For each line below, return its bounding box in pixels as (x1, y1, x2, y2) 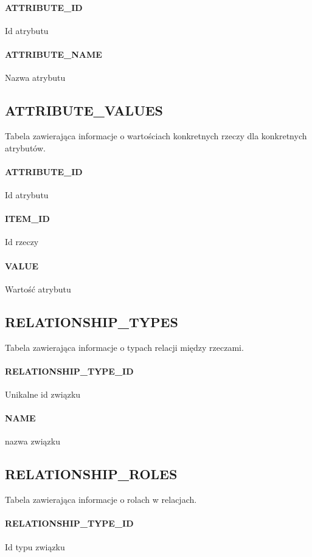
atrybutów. (5, 141, 46, 154)
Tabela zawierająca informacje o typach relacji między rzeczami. (5, 341, 244, 353)
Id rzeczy (5, 235, 39, 248)
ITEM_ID (5, 212, 50, 225)
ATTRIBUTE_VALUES (5, 101, 164, 120)
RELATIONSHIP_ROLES (5, 465, 178, 483)
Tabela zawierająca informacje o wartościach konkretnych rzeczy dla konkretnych (5, 129, 307, 142)
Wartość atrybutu (5, 282, 71, 295)
